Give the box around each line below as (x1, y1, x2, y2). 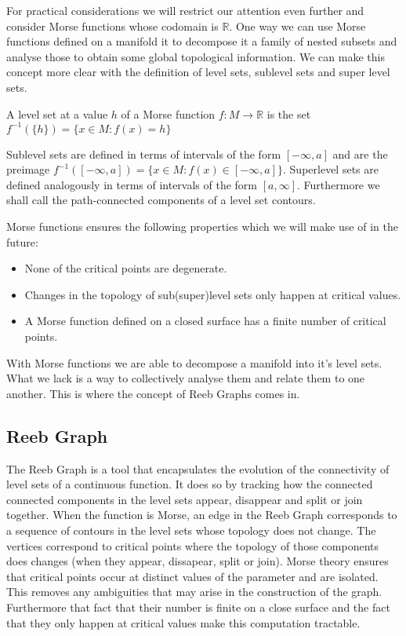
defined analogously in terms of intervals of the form (6, 176, 258, 192)
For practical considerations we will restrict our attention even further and (6, 2, 364, 18)
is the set (266, 105, 311, 122)
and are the (332, 145, 388, 162)
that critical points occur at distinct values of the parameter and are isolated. (6, 568, 379, 584)
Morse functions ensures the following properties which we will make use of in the (6, 218, 398, 235)
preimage (6, 161, 50, 177)
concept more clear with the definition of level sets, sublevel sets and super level (6, 64, 390, 80)
